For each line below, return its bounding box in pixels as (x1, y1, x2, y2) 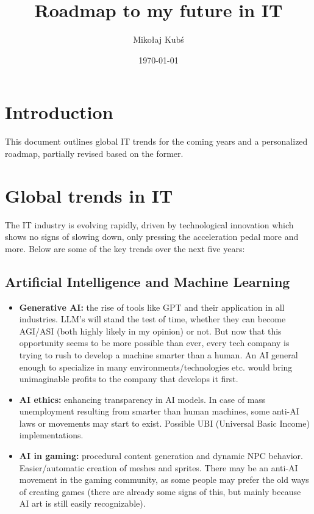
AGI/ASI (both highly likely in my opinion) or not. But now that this (19, 324, 282, 337)
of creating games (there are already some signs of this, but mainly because (19, 485, 301, 498)
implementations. (19, 429, 84, 441)
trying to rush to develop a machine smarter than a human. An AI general (19, 348, 298, 361)
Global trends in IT (5, 183, 173, 208)
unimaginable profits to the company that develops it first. (19, 372, 238, 385)
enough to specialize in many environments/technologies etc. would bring (19, 360, 293, 373)
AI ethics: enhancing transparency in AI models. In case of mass (19, 393, 266, 405)
